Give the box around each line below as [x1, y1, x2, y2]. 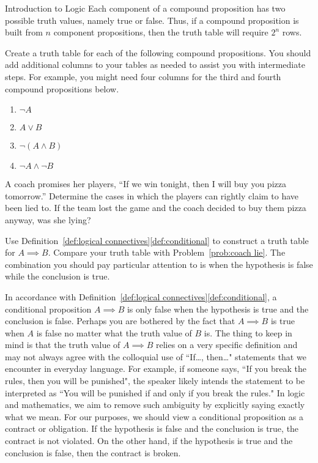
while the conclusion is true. [5, 270, 110, 283]
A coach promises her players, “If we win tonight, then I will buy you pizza [5, 177, 286, 190]
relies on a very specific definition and [155, 338, 298, 351]
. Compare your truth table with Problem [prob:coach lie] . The [48, 246, 286, 259]
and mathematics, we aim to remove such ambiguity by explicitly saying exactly [5, 398, 305, 411]
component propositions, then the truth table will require [53, 26, 268, 39]
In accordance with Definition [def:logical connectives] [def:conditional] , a [5, 290, 277, 303]
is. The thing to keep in [204, 326, 292, 339]
